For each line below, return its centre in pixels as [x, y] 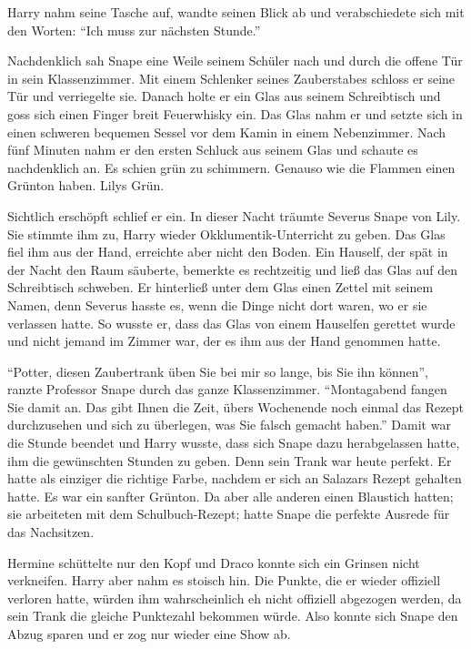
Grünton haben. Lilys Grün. [86, 185]
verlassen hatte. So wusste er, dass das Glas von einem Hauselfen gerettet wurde [231, 323]
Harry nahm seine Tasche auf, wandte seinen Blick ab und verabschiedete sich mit [236, 12]
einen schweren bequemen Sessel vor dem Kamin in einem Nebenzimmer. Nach [227, 132]
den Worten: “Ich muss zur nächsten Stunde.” [134, 30]
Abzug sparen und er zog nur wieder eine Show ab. [149, 634]
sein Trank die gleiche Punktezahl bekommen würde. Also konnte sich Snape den [233, 616]
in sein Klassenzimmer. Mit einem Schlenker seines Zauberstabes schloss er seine [231, 78]
